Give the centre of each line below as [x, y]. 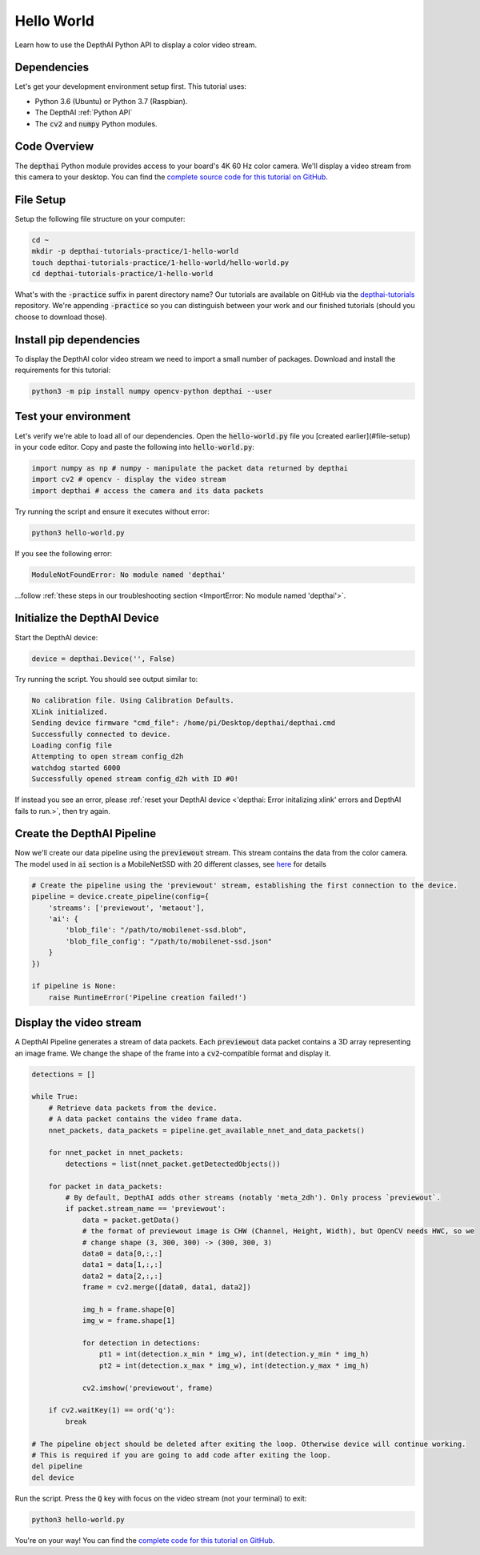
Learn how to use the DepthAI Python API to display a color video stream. [136, 45]
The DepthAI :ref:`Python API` [84, 113]
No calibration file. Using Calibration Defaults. [133, 701]
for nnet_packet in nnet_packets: [116, 1153]
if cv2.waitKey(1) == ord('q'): [112, 1410]
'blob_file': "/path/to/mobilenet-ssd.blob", [156, 930]
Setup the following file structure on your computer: [100, 218]
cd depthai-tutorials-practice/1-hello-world [122, 273]
